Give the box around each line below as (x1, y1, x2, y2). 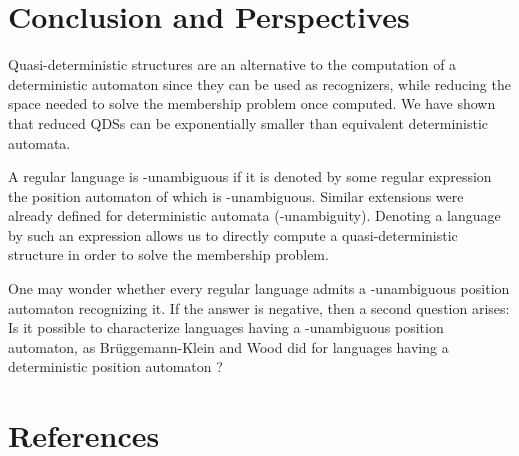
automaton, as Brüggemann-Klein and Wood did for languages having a (8, 336, 449, 357)
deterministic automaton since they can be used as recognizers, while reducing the (8, 73, 511, 94)
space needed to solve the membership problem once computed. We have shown (8, 93, 496, 114)
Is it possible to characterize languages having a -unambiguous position (8, 317, 444, 338)
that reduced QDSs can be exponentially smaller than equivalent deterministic (8, 112, 489, 133)
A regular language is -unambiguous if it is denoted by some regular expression (8, 166, 492, 187)
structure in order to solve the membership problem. (8, 244, 329, 265)
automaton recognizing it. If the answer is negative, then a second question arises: (8, 297, 510, 318)
